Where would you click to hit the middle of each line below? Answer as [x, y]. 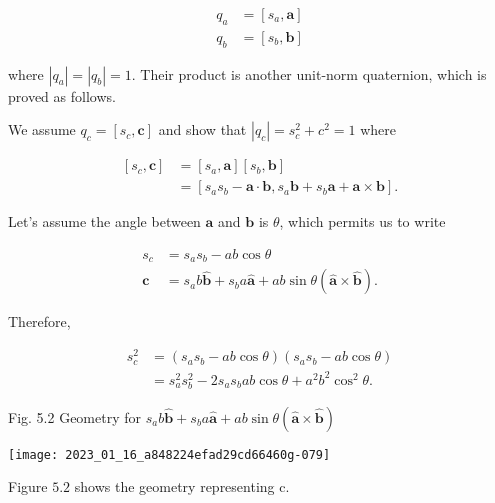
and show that [202, 129]
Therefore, [39, 321]
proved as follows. [62, 95]
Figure [28, 486]
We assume [42, 129]
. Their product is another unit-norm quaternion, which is [309, 73]
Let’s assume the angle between [104, 221]
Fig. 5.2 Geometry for [74, 416]
